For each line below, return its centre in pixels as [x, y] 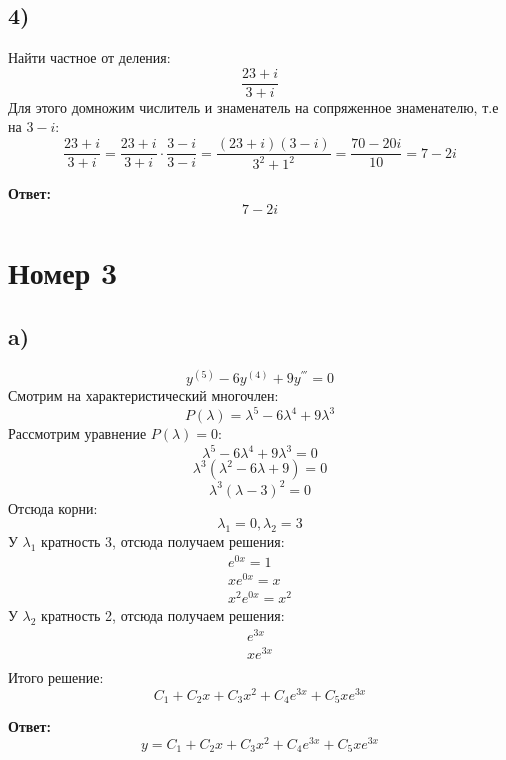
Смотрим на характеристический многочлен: [143, 395]
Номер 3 [63, 272]
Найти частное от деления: [89, 57]
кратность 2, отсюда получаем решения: [163, 615]
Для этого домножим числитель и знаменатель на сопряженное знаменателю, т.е [253, 106]
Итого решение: [56, 676]
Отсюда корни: [53, 507]
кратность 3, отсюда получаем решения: [163, 541]
